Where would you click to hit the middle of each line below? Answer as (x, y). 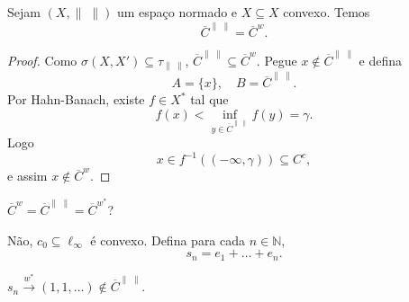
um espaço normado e (177, 12)
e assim (27, 176)
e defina (381, 61)
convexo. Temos (327, 12)
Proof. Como (42, 61)
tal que (209, 99)
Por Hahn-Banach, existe (76, 99)
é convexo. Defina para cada (168, 240)
